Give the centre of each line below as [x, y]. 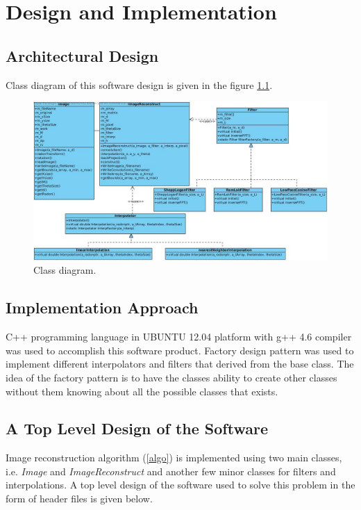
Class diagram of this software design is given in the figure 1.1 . [139, 84]
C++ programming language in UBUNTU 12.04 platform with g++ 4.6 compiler [179, 337]
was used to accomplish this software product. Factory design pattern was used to [180, 350]
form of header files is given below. [79, 499]
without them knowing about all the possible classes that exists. [142, 391]
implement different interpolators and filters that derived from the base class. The [180, 364]
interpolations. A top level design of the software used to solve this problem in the [180, 485]
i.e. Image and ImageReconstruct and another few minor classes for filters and [171, 471]
